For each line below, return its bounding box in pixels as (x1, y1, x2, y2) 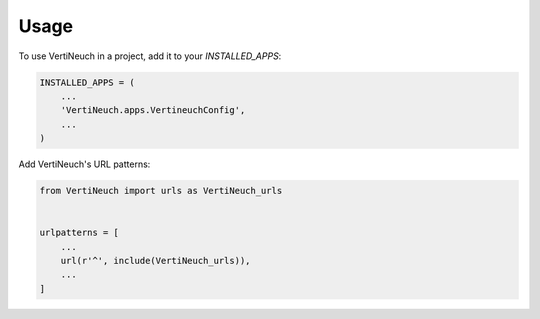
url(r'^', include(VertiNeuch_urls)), (60, 255, 251, 267)
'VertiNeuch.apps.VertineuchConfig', (60, 105, 246, 116)
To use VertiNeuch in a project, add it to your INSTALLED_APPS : (18, 50, 282, 62)
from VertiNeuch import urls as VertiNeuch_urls (39, 185, 283, 197)
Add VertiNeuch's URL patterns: (18, 158, 151, 170)
